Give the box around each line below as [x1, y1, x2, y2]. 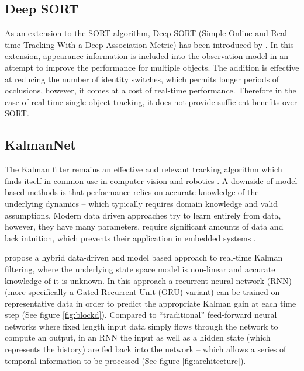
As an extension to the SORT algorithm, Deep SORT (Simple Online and [5, 27, 268, 39]
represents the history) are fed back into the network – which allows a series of [5, 343, 286, 355]
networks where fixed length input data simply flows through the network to [5, 320, 278, 332]
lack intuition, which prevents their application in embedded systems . [5, 231, 256, 244]
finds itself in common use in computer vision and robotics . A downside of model [5, 174, 298, 186]
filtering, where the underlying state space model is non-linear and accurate [5, 262, 275, 275]
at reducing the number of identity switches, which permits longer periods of [5, 72, 279, 85]
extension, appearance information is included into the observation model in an [5, 50, 288, 62]
